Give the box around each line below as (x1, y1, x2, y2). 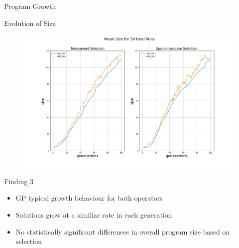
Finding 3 (4, 176, 33, 186)
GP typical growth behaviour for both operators (15, 193, 163, 203)
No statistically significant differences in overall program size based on (15, 226, 230, 237)
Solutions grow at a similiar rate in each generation (15, 209, 172, 220)
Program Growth (4, 1, 56, 11)
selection (15, 236, 42, 247)
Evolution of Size (4, 17, 56, 28)
